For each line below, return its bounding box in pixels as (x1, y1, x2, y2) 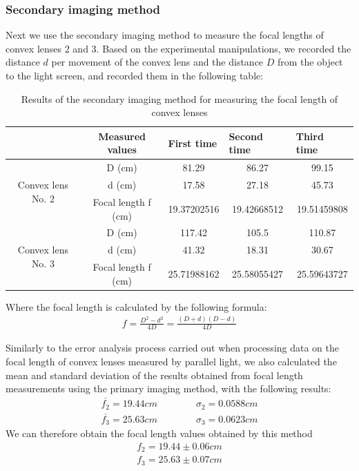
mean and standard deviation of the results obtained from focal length (6, 367, 303, 382)
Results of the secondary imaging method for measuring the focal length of (21, 91, 338, 106)
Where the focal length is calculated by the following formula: (6, 299, 267, 314)
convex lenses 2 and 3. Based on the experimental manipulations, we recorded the (6, 41, 351, 55)
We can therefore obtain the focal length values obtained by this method (6, 426, 313, 441)
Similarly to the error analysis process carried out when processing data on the (6, 340, 339, 355)
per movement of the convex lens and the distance (51, 55, 264, 69)
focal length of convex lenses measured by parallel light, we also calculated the (6, 354, 337, 369)
